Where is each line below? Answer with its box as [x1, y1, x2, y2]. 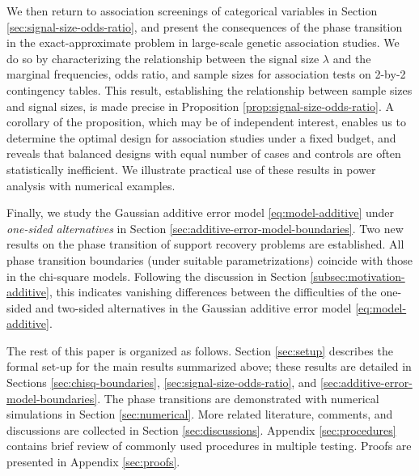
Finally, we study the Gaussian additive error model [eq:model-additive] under [6, 204, 395, 221]
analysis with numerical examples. [6, 176, 176, 193]
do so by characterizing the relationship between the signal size [6, 49, 320, 66]
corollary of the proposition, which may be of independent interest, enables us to [6, 113, 406, 130]
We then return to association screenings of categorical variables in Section [6, 2, 378, 19]
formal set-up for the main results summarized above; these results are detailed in [6, 358, 412, 375]
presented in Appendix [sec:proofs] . [6, 453, 180, 470]
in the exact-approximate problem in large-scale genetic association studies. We [6, 34, 400, 51]
